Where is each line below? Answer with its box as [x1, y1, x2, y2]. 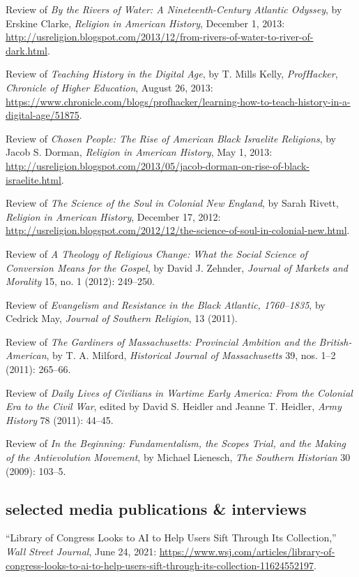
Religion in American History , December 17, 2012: [6, 209, 221, 224]
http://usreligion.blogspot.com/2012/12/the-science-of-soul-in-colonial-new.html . [6, 223, 350, 238]
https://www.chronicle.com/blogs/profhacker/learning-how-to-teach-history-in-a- [6, 94, 351, 108]
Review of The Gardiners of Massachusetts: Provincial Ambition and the [6, 334, 316, 349]
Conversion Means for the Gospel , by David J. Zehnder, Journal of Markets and [6, 260, 348, 275]
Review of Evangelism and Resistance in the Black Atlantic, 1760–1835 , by [6, 297, 326, 312]
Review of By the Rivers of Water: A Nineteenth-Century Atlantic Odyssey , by [6, 2, 342, 16]
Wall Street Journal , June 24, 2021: [6, 544, 157, 559]
